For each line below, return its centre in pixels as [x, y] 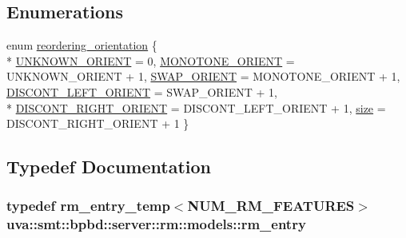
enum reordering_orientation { [82, 45]
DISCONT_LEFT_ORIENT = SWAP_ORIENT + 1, [142, 91]
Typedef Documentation [109, 167]
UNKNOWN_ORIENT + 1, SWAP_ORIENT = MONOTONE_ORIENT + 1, [203, 76]
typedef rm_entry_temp [88, 206]
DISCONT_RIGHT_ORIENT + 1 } [98, 123]
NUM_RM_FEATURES [271, 206]
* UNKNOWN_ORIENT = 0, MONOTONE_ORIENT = [151, 60]
